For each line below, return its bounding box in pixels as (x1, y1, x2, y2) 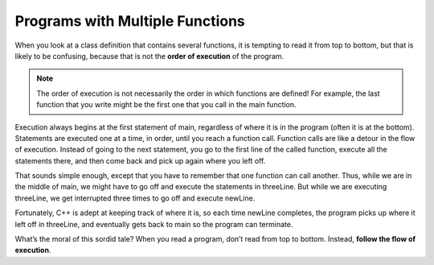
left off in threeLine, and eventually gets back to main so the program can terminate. (14, 219, 293, 229)
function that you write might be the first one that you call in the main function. (36, 100, 297, 110)
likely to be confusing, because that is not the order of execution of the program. (14, 51, 285, 60)
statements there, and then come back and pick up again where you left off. (14, 155, 266, 165)
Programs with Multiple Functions (14, 12, 245, 30)
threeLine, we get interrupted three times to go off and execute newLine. (14, 193, 256, 203)
